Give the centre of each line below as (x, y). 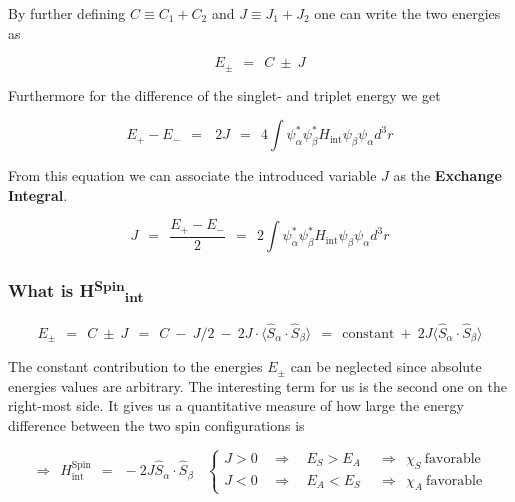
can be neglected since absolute (386, 366)
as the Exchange (447, 175)
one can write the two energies (407, 13)
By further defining (67, 13)
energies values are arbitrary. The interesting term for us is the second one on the (257, 385)
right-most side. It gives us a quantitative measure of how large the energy (236, 405)
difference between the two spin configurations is (156, 424)
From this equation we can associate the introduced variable (192, 175)
